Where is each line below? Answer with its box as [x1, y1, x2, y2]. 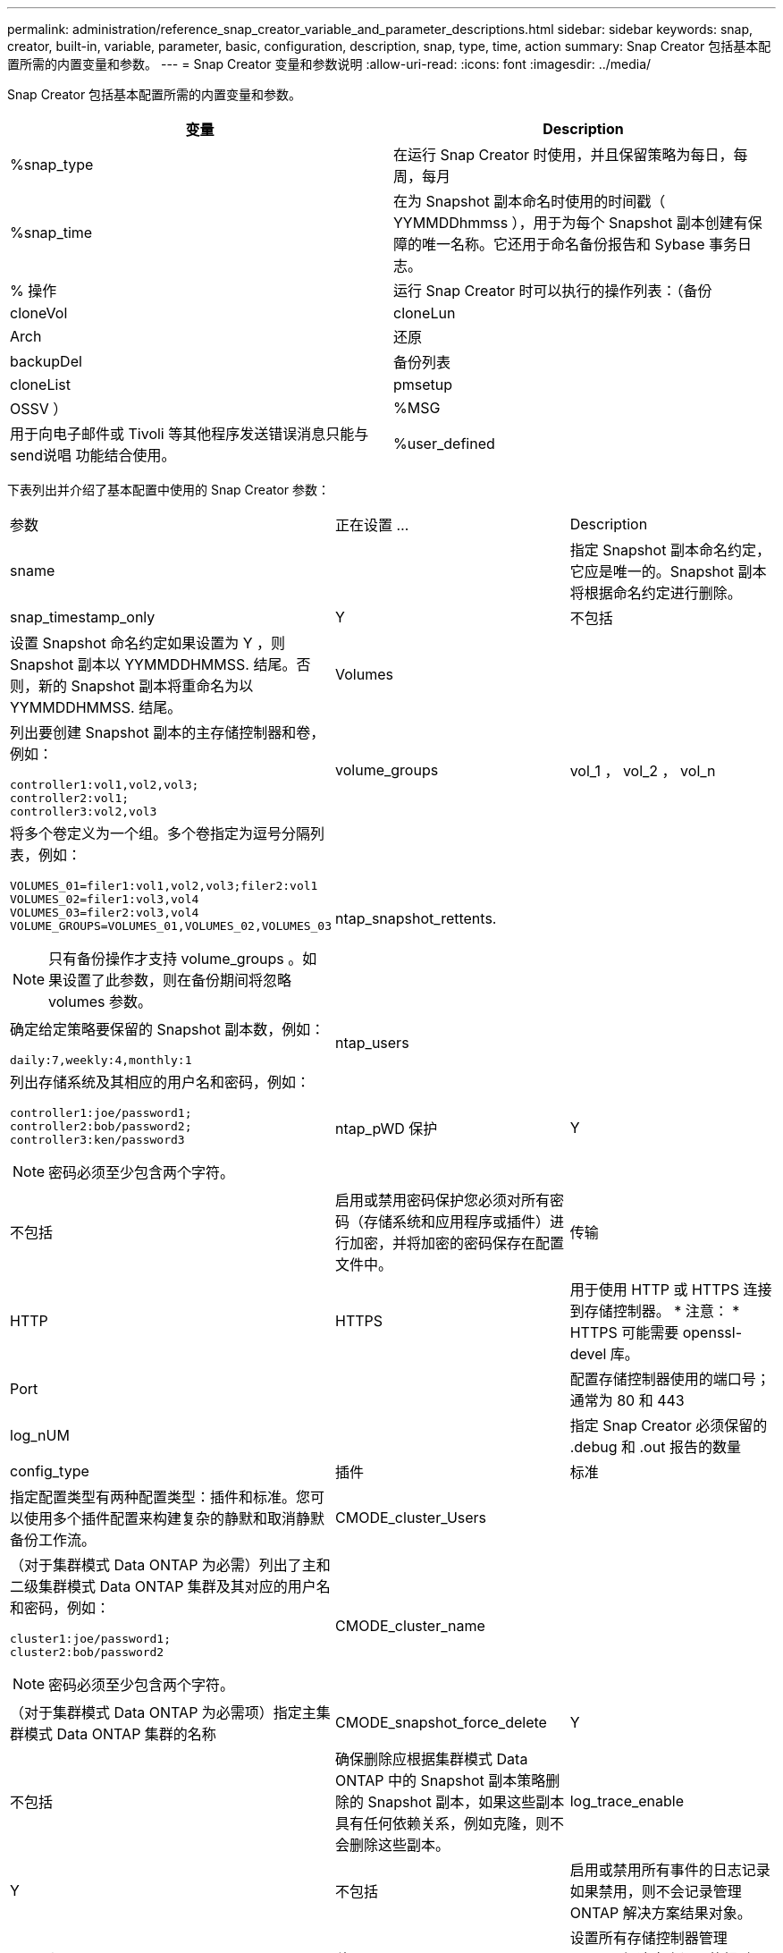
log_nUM [10, 1426, 70, 1444]
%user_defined [393, 435, 495, 452]
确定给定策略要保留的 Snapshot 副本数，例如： [10, 1020, 325, 1038]
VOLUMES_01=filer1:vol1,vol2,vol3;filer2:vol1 [10, 879, 318, 892]
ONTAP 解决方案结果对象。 [569, 1904, 752, 1922]
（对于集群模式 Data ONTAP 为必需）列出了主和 [10, 1556, 331, 1574]
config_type [10, 1462, 89, 1480]
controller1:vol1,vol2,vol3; [10, 778, 199, 791]
